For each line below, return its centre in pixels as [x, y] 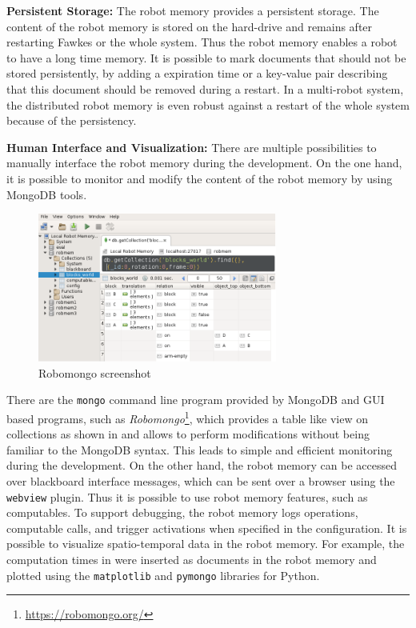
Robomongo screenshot [95, 372]
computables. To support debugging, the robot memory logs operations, [182, 512]
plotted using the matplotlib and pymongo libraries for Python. [163, 575]
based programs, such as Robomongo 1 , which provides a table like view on [187, 417]
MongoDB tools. [47, 194]
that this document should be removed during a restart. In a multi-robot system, [205, 88]
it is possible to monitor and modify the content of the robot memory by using [200, 178]
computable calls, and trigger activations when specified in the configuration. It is [207, 528]
